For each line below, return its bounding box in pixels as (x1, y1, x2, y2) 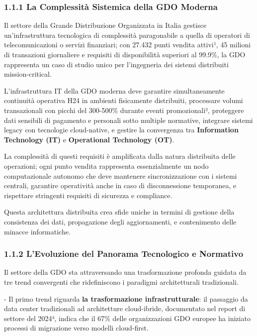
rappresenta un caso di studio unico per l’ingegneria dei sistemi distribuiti (4, 59, 229, 69)
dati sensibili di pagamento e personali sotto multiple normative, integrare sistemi (4, 114, 253, 125)
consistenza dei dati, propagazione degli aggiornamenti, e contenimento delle (4, 216, 237, 226)
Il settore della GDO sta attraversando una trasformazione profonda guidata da (4, 267, 247, 277)
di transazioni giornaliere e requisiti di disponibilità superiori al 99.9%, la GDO (4, 49, 246, 59)
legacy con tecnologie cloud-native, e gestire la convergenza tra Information (4, 124, 239, 135)
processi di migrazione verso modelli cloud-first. (4, 323, 149, 333)
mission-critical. (4, 69, 52, 79)
